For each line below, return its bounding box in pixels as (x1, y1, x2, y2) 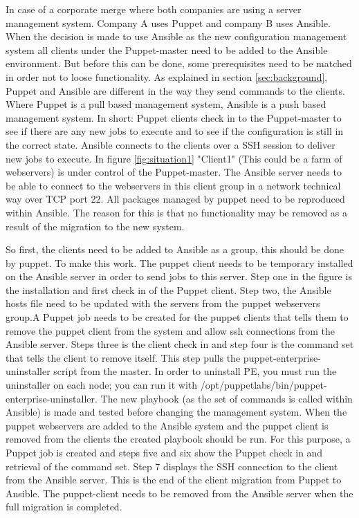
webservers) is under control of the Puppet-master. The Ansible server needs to (6, 165, 342, 179)
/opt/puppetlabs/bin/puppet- (200, 378, 327, 392)
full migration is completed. (6, 499, 122, 514)
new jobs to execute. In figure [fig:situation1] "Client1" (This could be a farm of (6, 151, 342, 165)
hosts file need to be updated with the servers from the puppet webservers (6, 296, 320, 311)
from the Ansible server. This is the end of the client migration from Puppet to (6, 472, 342, 487)
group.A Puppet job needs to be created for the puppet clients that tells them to (6, 310, 349, 324)
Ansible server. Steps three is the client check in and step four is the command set (6, 337, 354, 351)
